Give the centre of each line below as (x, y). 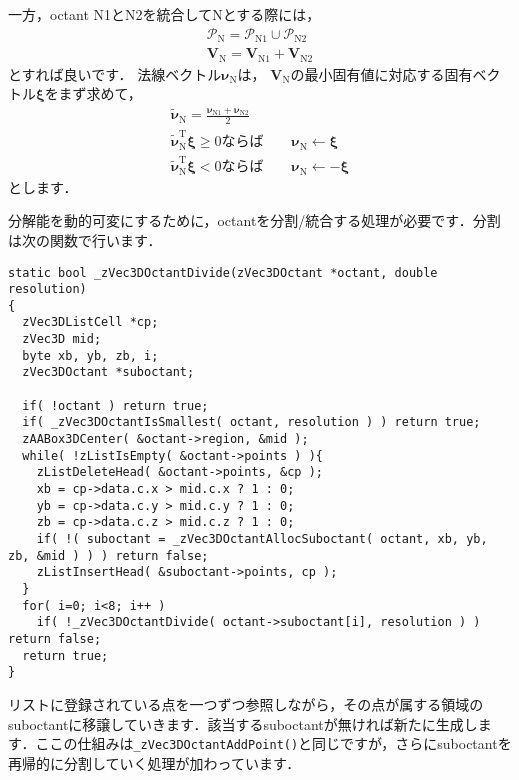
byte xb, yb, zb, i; (90, 355)
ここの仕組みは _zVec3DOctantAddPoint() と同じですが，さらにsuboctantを (273, 743)
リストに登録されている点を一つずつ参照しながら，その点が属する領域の (246, 703)
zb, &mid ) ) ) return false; (108, 555)
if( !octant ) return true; (115, 405)
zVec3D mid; (62, 339)
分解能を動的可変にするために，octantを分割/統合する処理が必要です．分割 (254, 220)
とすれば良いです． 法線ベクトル (115, 73)
